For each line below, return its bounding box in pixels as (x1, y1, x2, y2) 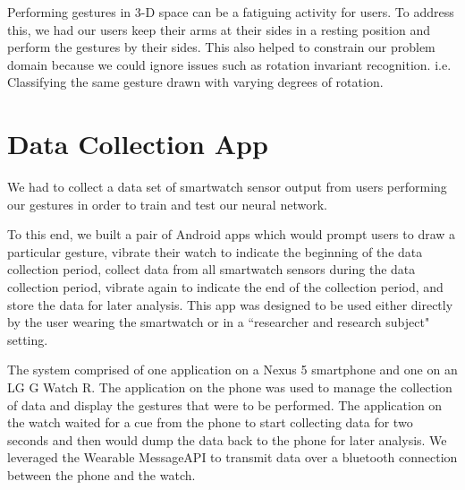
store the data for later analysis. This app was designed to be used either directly (7, 295, 453, 314)
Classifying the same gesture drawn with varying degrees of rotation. (7, 73, 384, 91)
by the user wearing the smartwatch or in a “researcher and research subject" (7, 313, 430, 331)
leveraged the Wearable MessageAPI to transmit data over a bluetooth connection (7, 448, 458, 467)
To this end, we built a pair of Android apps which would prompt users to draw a (7, 225, 456, 244)
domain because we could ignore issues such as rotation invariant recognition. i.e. (7, 55, 452, 73)
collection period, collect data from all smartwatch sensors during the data (7, 260, 416, 279)
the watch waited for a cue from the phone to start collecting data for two (7, 413, 413, 432)
